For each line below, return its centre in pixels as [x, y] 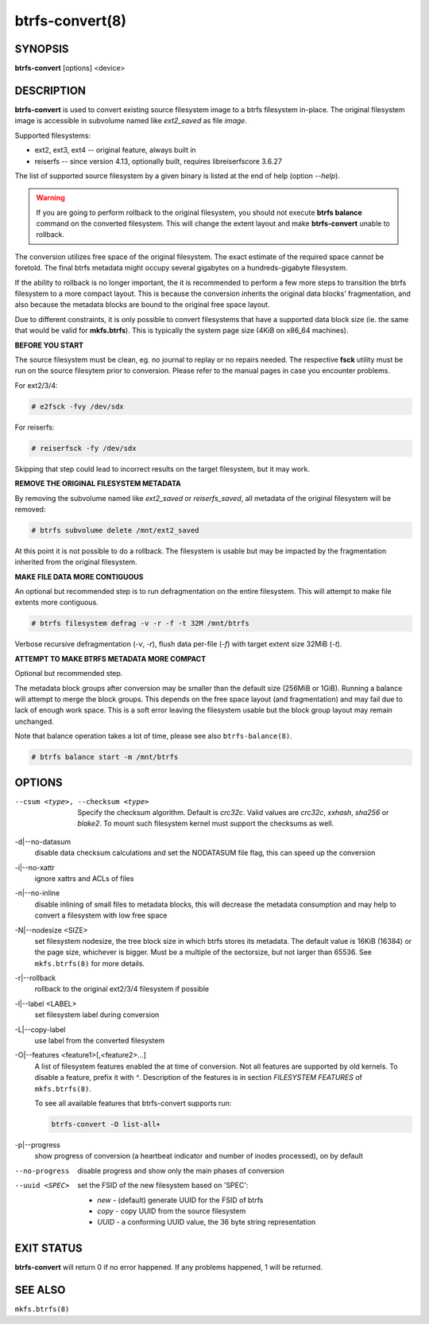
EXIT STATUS [48, 1248]
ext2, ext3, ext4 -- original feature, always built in [115, 150]
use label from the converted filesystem [100, 1041]
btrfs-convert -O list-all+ [106, 1124]
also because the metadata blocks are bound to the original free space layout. [142, 305]
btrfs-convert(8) [71, 21]
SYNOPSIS [42, 49]
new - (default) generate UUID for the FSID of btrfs [180, 1200]
